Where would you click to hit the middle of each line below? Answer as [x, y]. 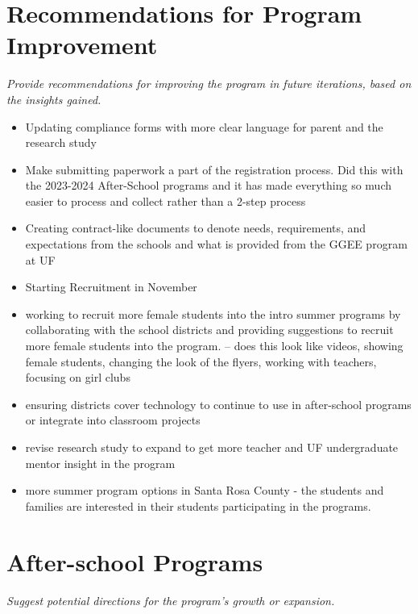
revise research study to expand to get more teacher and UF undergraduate [212, 447]
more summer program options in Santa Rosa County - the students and [205, 490]
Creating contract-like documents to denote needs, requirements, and [196, 228]
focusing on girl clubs [78, 377]
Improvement [82, 45]
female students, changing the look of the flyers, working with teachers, [201, 361]
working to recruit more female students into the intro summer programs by [213, 313]
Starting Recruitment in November [111, 287]
